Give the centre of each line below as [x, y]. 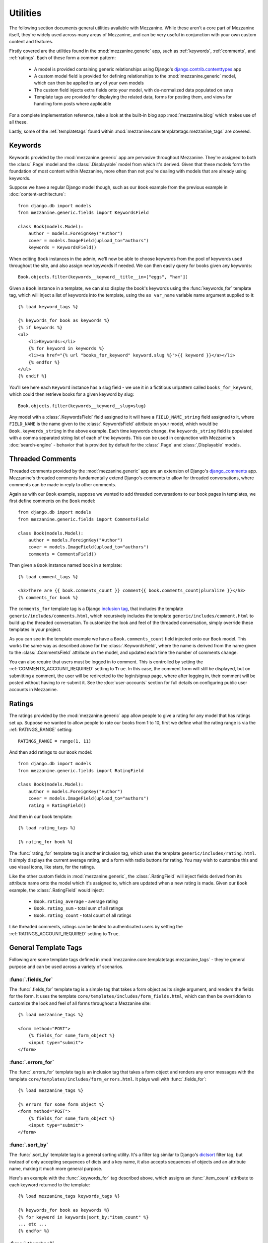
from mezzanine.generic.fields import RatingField [81, 770]
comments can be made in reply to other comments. [63, 485]
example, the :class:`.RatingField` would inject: [57, 890]
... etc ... [33, 1224]
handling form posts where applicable [73, 104]
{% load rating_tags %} [47, 828]
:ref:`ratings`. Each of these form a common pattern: [63, 58]
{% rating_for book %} [46, 842]
